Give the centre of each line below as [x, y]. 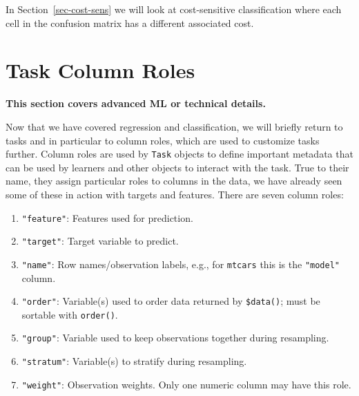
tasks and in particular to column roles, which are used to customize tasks [163, 140]
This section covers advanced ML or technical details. [136, 103]
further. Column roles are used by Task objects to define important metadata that [179, 154]
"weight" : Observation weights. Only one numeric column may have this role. [186, 384]
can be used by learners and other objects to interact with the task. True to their [177, 167]
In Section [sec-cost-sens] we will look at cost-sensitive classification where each [174, 9]
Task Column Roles [100, 70]
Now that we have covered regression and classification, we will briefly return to [174, 126]
